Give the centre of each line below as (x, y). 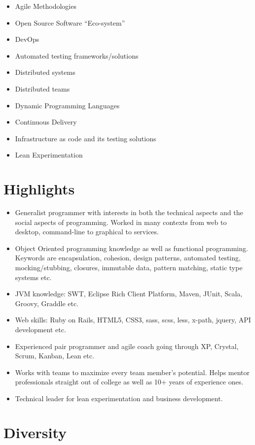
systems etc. (33, 277)
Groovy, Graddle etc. (47, 303)
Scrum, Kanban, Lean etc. (55, 356)
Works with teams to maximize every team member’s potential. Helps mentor (132, 372)
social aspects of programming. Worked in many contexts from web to (121, 222)
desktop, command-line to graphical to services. (87, 232)
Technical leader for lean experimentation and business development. (119, 398)
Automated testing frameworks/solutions (77, 55)
